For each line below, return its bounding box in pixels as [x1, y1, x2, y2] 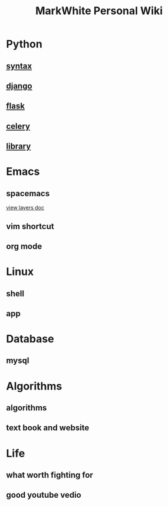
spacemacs [6, 188, 50, 199]
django [6, 81, 32, 91]
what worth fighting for [6, 470, 93, 480]
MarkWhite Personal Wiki [35, 4, 163, 18]
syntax [6, 61, 32, 71]
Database [6, 332, 54, 346]
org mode [6, 241, 42, 251]
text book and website [6, 423, 90, 433]
